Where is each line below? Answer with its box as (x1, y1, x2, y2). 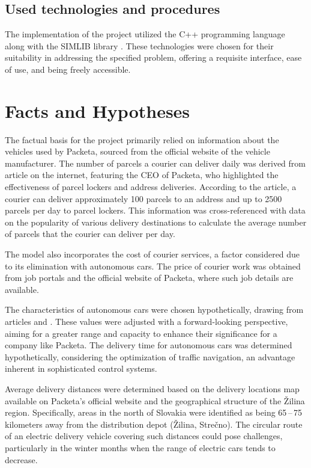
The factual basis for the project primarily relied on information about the (5, 133, 279, 146)
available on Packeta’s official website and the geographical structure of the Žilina (5, 394, 305, 407)
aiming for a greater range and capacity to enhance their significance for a (5, 327, 277, 339)
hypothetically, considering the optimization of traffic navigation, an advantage (5, 350, 295, 363)
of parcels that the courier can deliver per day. (5, 227, 175, 240)
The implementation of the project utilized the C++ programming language (5, 28, 285, 40)
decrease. (5, 453, 38, 466)
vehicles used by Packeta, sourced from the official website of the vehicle (5, 145, 270, 158)
